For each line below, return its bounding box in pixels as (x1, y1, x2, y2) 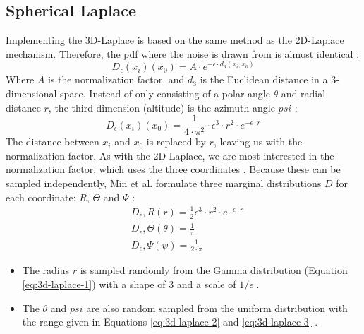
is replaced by (146, 134, 206, 149)
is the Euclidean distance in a (200, 72, 328, 87)
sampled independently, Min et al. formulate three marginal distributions (6, 176, 322, 191)
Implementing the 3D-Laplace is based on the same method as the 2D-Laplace (6, 32, 344, 47)
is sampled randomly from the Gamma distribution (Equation (80, 263, 348, 278)
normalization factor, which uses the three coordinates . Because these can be (6, 162, 341, 177)
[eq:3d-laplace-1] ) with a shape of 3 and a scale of (22, 276, 236, 291)
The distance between (6, 134, 99, 149)
